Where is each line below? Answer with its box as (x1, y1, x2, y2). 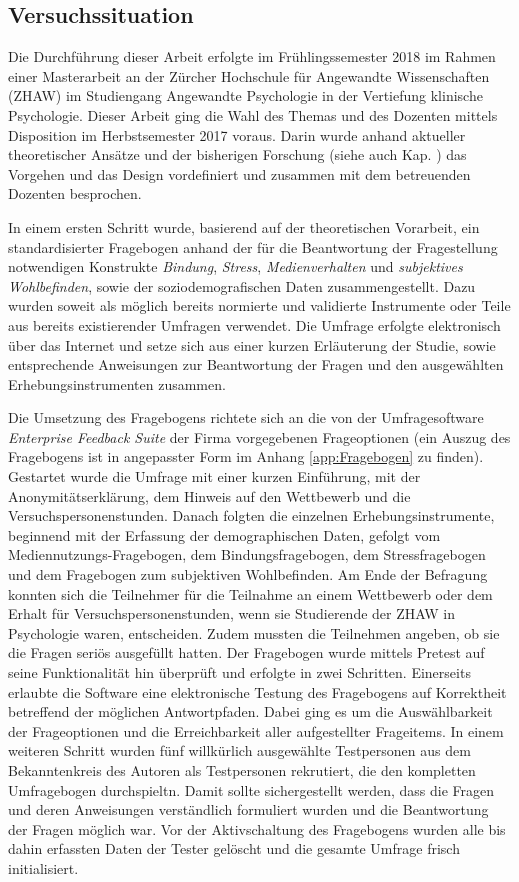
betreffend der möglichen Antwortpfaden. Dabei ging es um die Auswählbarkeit (8, 701, 493, 722)
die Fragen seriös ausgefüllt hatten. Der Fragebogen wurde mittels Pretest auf (8, 642, 485, 663)
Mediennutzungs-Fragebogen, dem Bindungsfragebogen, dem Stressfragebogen (8, 544, 486, 565)
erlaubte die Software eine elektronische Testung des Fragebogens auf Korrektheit (8, 681, 507, 702)
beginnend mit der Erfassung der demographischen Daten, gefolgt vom (8, 524, 441, 545)
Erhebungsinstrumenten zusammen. (8, 373, 226, 394)
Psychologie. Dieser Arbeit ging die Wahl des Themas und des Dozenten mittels (8, 104, 498, 125)
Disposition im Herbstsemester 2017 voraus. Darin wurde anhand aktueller (8, 124, 466, 145)
